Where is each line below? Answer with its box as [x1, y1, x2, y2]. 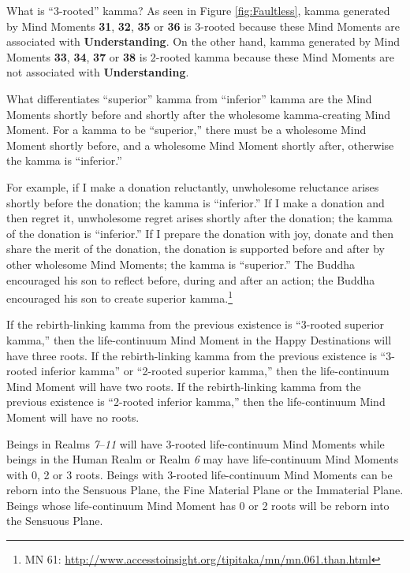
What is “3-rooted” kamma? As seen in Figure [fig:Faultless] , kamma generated [6, 2, 390, 18]
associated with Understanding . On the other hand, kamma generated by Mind [6, 33, 401, 50]
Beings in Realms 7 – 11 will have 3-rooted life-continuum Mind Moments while [6, 435, 385, 452]
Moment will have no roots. [6, 408, 140, 425]
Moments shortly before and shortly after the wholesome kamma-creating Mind [6, 106, 391, 122]
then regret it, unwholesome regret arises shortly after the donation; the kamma [6, 210, 393, 226]
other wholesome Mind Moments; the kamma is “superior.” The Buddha [6, 255, 355, 272]
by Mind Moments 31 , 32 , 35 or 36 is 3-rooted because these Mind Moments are [6, 17, 400, 34]
